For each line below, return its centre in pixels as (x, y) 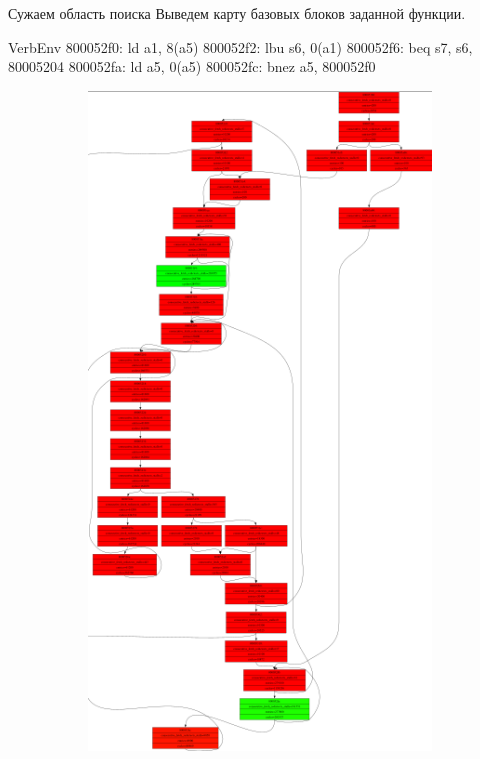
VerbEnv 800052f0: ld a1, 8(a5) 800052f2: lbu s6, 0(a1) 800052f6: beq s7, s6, (240, 46)
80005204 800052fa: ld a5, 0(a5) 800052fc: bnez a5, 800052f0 (192, 66)
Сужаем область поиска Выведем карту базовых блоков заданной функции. (237, 13)
